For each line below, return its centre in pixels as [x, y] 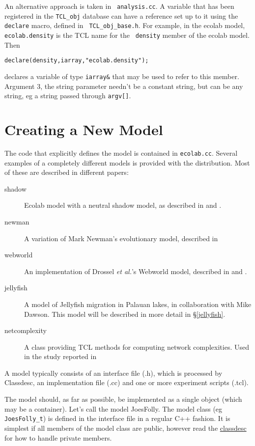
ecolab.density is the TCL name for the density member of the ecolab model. [127, 35]
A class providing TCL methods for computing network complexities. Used [137, 347]
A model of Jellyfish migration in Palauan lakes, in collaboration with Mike [138, 304]
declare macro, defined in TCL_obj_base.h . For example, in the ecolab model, [125, 25]
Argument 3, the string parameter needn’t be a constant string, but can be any [124, 86]
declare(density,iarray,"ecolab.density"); [77, 61]
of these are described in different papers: [67, 172]
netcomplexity [26, 330]
